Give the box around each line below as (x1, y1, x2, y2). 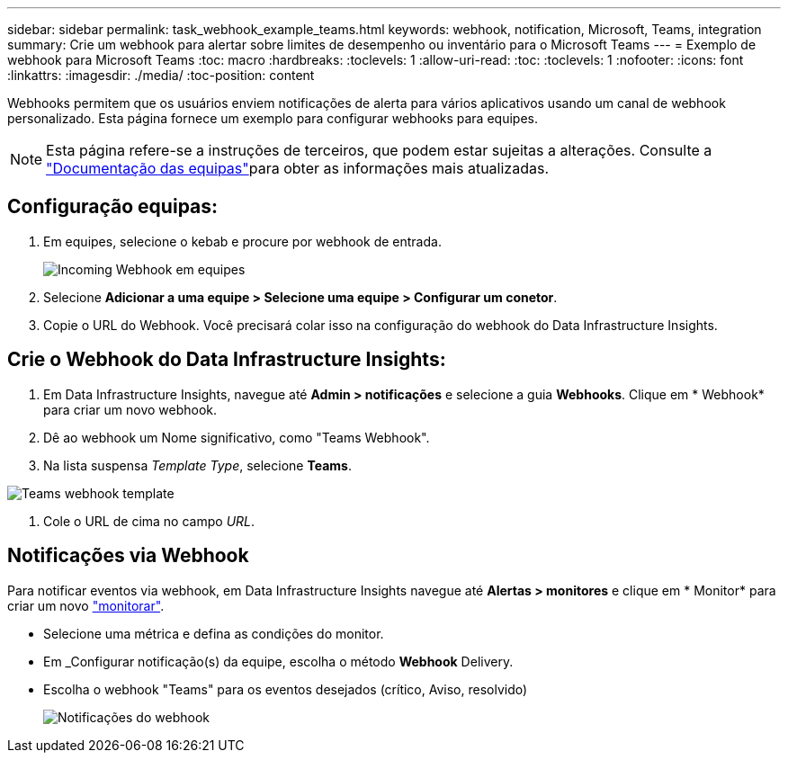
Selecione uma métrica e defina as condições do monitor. (43, 625, 384, 641)
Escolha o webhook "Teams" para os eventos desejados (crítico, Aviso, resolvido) (43, 681, 528, 697)
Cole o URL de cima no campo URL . (43, 513, 255, 529)
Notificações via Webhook (7, 544, 249, 568)
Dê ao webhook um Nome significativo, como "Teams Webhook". (43, 429, 430, 445)
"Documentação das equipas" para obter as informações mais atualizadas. (46, 159, 549, 177)
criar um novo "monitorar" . (7, 597, 165, 613)
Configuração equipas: (7, 195, 219, 219)
